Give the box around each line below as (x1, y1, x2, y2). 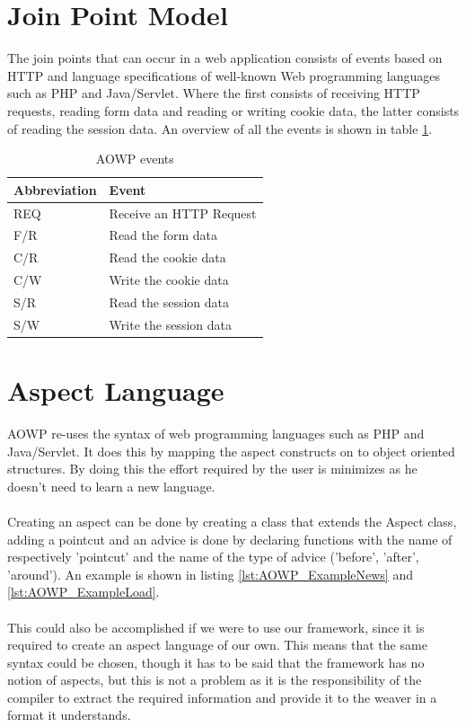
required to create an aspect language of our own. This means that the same (7, 635, 427, 654)
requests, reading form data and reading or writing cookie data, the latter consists (7, 101, 460, 120)
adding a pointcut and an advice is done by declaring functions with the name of (7, 529, 453, 548)
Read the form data (109, 226, 217, 244)
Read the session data (109, 292, 229, 311)
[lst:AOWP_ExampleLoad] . (7, 582, 160, 601)
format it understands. (7, 705, 131, 724)
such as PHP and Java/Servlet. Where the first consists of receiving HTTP (7, 84, 420, 102)
